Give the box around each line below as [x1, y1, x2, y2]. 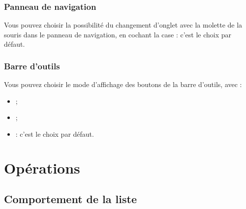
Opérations [4, 157, 80, 178]
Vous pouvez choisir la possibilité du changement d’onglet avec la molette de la [4, 20, 243, 30]
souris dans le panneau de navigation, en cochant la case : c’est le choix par [4, 29, 232, 39]
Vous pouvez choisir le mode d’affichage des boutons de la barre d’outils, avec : [4, 79, 242, 90]
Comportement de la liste [4, 191, 137, 207]
